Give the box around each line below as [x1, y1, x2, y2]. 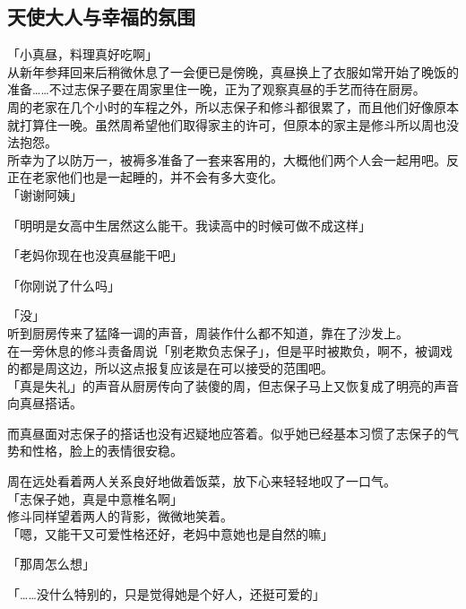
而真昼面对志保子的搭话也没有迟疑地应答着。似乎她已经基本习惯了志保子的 [7, 423, 446, 442]
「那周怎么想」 [7, 554, 95, 573]
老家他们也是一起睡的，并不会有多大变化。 [31, 168, 283, 187]
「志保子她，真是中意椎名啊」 [7, 489, 183, 508]
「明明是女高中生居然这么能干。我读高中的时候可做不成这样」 [7, 215, 371, 234]
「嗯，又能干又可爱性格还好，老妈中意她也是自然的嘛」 [7, 524, 333, 543]
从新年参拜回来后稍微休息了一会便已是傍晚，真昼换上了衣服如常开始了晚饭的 [7, 62, 459, 81]
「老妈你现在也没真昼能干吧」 [7, 246, 183, 265]
